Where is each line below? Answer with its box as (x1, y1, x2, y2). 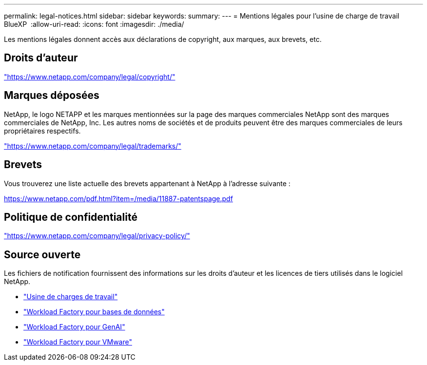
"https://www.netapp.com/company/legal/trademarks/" (4, 141, 181, 150)
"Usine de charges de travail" (23, 292, 118, 301)
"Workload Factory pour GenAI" (23, 323, 125, 331)
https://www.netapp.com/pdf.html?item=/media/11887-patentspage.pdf (4, 194, 233, 203)
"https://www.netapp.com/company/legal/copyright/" (4, 72, 175, 81)
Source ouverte (4, 248, 81, 261)
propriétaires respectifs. (4, 126, 81, 135)
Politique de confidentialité (4, 211, 137, 223)
